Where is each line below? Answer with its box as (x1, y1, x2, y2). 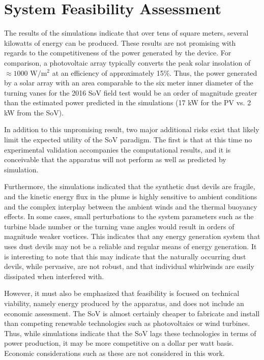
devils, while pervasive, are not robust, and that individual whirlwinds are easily (4, 261, 254, 272)
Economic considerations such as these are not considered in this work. (4, 347, 225, 358)
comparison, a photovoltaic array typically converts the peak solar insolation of (4, 57, 251, 68)
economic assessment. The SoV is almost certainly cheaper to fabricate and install (4, 308, 260, 318)
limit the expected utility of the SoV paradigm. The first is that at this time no (4, 134, 252, 145)
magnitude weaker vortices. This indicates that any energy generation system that (4, 231, 260, 242)
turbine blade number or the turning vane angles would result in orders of (4, 221, 234, 231)
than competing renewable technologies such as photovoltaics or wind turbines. (4, 318, 250, 328)
